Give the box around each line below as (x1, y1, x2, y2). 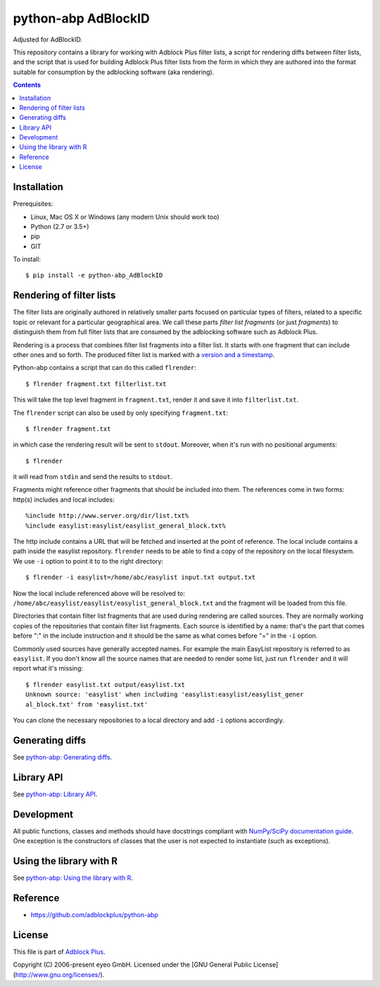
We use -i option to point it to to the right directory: (13, 557, 164, 565)
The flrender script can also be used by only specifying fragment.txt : (13, 409, 229, 417)
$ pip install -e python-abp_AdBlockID (25, 271, 163, 280)
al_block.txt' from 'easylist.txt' (25, 700, 148, 708)
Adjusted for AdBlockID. (13, 35, 82, 44)
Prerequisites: (13, 199, 53, 208)
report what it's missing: (13, 664, 84, 673)
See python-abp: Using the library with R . (13, 874, 133, 882)
